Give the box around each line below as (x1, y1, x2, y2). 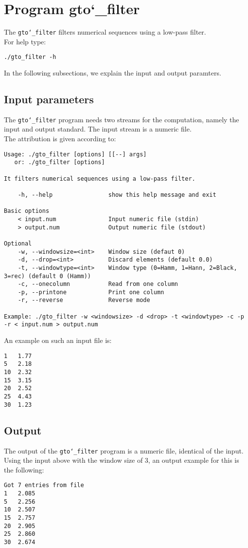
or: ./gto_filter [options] (14, 159, 105, 166)
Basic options (4, 208, 50, 215)
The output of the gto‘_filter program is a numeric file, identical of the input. (4, 445, 244, 455)
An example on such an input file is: (4, 335, 112, 345)
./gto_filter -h (4, 54, 56, 61)
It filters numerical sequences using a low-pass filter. (4, 175, 195, 182)
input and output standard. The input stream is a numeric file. (4, 124, 192, 134)
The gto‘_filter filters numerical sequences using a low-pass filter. (4, 27, 206, 37)
